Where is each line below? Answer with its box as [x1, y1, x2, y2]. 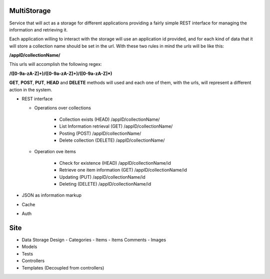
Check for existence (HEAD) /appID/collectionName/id [59, 160, 171, 166]
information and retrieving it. [9, 26, 68, 32]
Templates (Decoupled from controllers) [21, 265, 104, 271]
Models [21, 244, 37, 250]
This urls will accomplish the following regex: [9, 61, 102, 67]
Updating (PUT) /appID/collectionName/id [59, 174, 145, 180]
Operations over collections [34, 105, 91, 111]
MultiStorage [9, 6, 51, 15]
